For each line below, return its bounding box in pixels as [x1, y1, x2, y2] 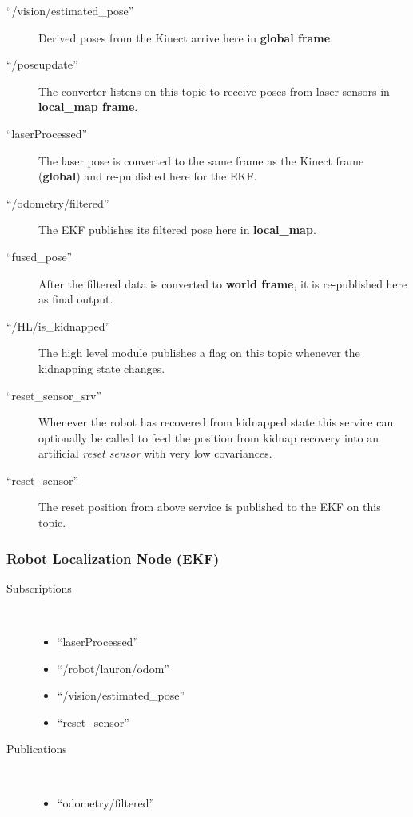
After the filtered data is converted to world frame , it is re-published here [38, 275, 407, 292]
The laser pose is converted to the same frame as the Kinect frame [38, 152, 364, 169]
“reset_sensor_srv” [6, 387, 102, 403]
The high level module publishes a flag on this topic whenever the [38, 344, 360, 361]
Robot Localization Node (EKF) [6, 548, 220, 568]
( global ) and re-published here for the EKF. [38, 168, 257, 184]
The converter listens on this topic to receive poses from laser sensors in [38, 82, 390, 99]
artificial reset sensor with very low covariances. [38, 445, 272, 462]
